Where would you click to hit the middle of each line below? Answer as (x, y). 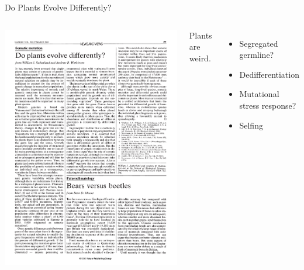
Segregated (259, 43)
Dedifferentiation (269, 74)
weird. (200, 58)
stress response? (268, 105)
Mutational (259, 94)
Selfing (251, 125)
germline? (257, 55)
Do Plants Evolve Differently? (58, 7)
